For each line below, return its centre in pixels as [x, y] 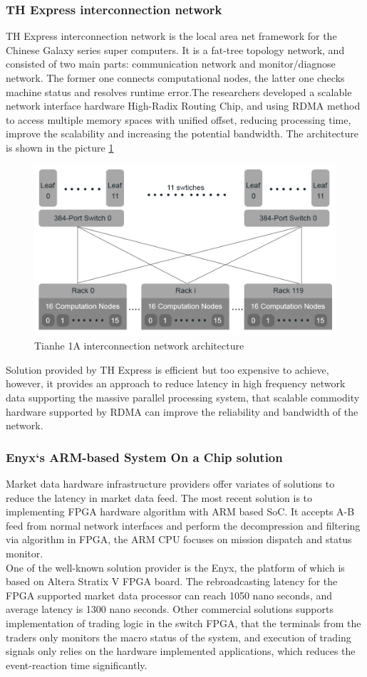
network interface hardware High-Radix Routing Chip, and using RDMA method [183, 106]
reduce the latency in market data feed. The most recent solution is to [159, 497]
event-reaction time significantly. [77, 665]
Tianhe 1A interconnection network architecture [139, 346]
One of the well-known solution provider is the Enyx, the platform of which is [175, 567]
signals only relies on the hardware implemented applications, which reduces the [181, 651]
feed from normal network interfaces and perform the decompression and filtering [183, 525]
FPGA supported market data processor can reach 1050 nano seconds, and [169, 595]
